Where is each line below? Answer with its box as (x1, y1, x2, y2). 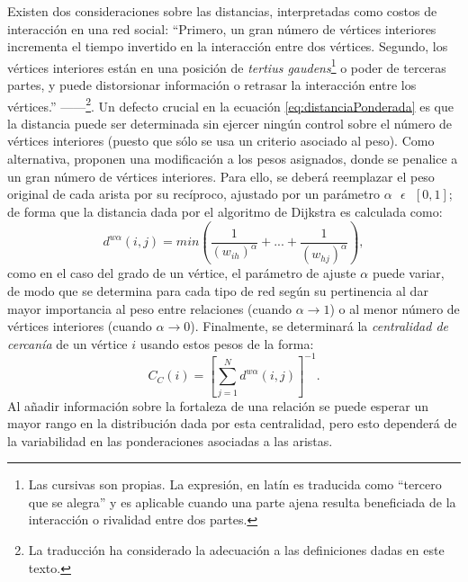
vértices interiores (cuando (7, 317, 152, 336)
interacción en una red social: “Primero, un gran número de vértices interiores (7, 19, 436, 38)
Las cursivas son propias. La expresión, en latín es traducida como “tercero (28, 475, 442, 494)
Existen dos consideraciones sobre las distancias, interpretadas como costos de (7, 2, 437, 20)
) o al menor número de (329, 299, 460, 318)
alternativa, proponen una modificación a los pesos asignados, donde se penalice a (7, 149, 458, 168)
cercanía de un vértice (7, 334, 128, 353)
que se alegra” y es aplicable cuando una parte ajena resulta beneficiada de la (28, 492, 456, 511)
